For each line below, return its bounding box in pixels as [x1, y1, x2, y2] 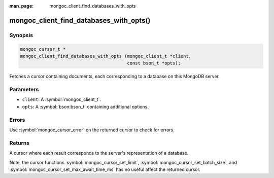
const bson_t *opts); [127, 60, 181, 66]
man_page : [9, 3, 34, 9]
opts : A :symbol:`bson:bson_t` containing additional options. [22, 103, 149, 110]
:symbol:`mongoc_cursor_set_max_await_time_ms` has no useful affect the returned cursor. [9, 166, 200, 172]
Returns [9, 139, 30, 147]
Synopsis [9, 31, 33, 39]
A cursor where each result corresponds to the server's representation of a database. [9, 150, 189, 156]
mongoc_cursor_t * [20, 46, 66, 52]
